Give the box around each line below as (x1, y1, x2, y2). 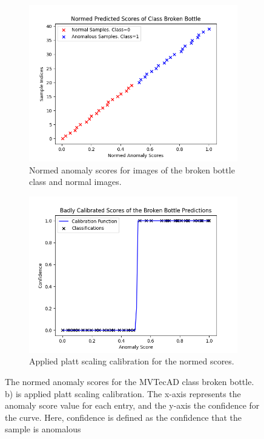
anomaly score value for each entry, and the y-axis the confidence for (5, 399, 260, 412)
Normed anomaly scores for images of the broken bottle (29, 163, 235, 176)
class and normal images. (29, 175, 122, 188)
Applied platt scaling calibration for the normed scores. (29, 355, 234, 367)
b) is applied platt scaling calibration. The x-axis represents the (5, 387, 241, 400)
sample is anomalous (5, 423, 81, 435)
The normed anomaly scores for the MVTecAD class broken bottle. (5, 375, 254, 387)
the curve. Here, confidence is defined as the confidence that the (5, 411, 242, 423)
